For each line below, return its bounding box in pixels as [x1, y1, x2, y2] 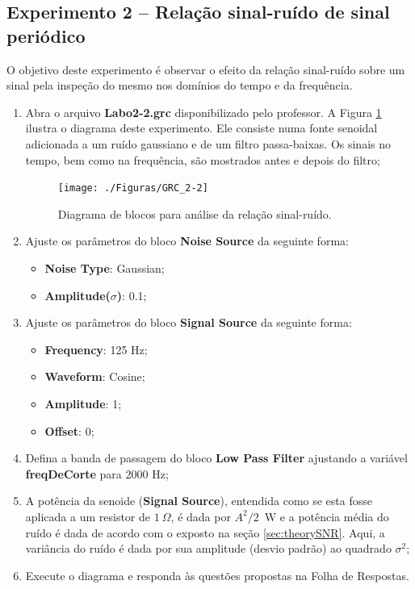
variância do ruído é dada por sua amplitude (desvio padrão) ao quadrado [25, 540, 392, 557]
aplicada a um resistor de [25, 508, 151, 524]
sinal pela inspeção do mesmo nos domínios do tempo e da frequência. [6, 77, 353, 94]
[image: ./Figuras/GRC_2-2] [57, 182, 208, 194]
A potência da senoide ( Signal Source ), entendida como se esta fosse [25, 492, 372, 509]
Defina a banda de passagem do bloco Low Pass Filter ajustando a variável [25, 449, 408, 466]
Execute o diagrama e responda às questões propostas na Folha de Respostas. [25, 566, 409, 583]
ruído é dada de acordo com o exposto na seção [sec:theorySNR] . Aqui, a [25, 524, 385, 541]
